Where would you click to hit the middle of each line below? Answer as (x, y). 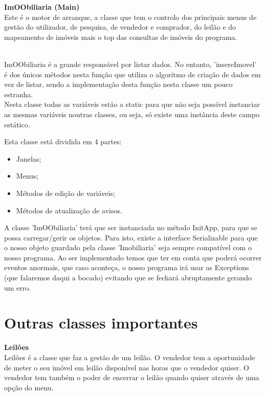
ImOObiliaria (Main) (42, 7)
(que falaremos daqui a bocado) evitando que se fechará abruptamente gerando (128, 278)
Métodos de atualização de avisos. (69, 210)
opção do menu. (29, 387)
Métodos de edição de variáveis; (65, 193)
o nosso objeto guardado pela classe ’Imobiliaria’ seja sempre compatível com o (128, 247)
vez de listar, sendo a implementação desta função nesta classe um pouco (118, 84)
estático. (17, 124)
